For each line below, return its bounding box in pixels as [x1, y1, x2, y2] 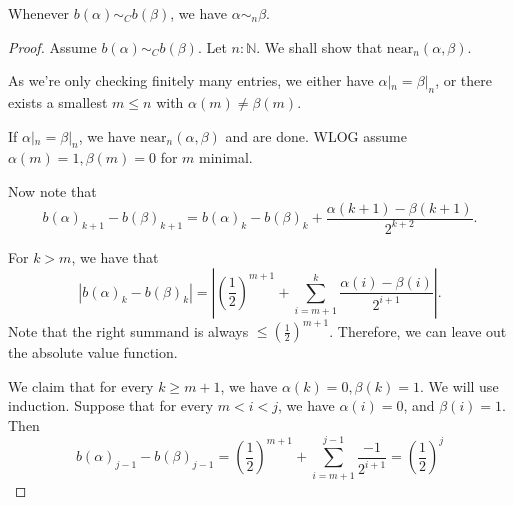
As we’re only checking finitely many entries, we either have [8, 70, 374, 91]
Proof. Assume [8, 36, 97, 57]
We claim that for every [8, 375, 154, 396]
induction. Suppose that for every [8, 395, 214, 416]
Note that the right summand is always [8, 320, 249, 341]
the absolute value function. [8, 342, 178, 363]
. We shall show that [256, 36, 383, 57]
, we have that [71, 246, 159, 267]
